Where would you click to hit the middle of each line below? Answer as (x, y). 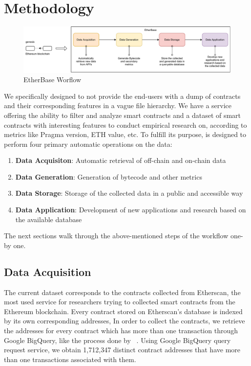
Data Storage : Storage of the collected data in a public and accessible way (129, 193)
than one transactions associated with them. (70, 359)
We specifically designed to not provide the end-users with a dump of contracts (122, 96)
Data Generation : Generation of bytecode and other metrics (109, 176)
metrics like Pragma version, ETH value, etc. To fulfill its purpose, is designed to (125, 134)
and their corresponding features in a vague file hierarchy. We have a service (118, 105)
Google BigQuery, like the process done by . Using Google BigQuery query (117, 340)
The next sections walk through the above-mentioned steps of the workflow (116, 236)
